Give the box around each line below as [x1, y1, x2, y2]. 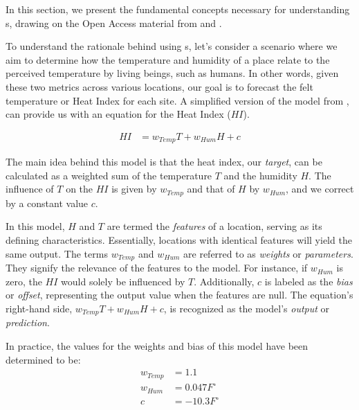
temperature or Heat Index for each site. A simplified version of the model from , [6, 93, 349, 107]
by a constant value [6, 195, 89, 210]
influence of [6, 181, 54, 196]
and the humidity [223, 168, 297, 182]
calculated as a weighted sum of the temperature [6, 168, 212, 182]
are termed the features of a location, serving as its [107, 219, 322, 233]
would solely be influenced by [61, 274, 185, 288]
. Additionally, [194, 274, 255, 288]
